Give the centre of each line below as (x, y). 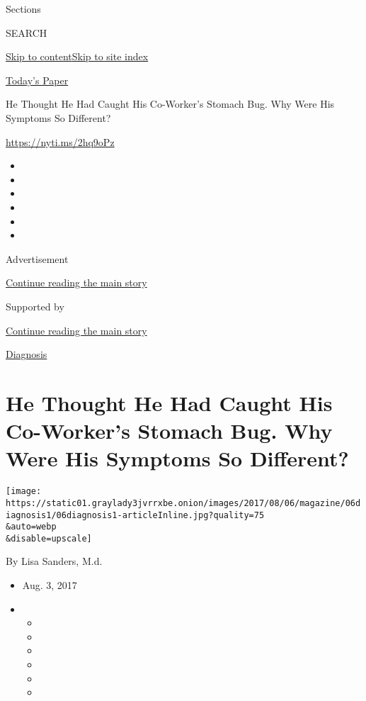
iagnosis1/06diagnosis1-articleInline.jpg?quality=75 (135, 515)
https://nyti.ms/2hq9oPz (60, 141)
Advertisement (37, 258)
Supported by (35, 306)
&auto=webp (31, 527)
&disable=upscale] (49, 538)
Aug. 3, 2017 (50, 585)
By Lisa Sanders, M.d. (54, 561)
